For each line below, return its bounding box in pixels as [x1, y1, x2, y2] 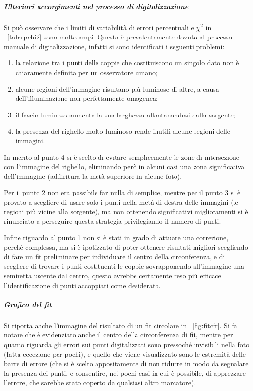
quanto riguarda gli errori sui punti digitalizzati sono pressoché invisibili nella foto [4, 339, 250, 349]
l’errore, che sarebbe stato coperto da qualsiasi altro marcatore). [4, 377, 196, 388]
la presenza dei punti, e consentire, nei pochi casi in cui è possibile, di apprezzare [4, 368, 246, 378]
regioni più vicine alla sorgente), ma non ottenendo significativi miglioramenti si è [4, 206, 248, 216]
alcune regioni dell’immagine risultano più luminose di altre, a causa [15, 83, 219, 94]
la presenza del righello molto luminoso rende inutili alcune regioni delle [15, 126, 230, 136]
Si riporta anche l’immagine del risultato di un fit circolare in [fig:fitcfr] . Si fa [4, 320, 237, 330]
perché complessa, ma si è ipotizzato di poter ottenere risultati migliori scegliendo [4, 242, 248, 252]
